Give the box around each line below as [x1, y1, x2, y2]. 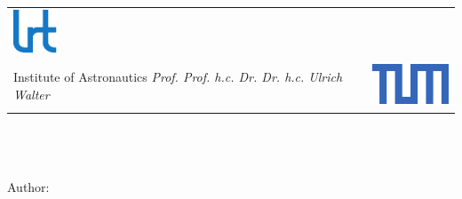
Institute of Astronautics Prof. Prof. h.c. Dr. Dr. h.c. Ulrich [13, 67, 343, 85]
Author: [7, 177, 50, 195]
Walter [13, 84, 50, 103]
